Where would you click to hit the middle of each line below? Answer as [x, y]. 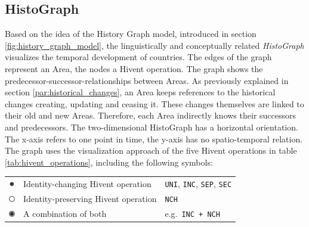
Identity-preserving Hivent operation [90, 199]
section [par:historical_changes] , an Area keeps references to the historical [140, 92]
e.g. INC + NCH [192, 213]
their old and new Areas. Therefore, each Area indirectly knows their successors [151, 115]
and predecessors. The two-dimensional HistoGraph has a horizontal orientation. [152, 127]
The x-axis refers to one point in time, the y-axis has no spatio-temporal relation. [154, 139]
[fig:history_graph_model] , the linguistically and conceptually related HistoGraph [154, 45]
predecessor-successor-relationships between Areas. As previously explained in [147, 80]
